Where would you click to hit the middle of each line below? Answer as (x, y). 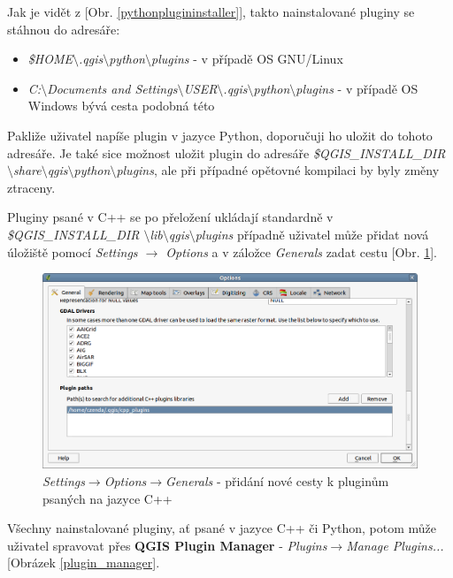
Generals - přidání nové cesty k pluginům (277, 481)
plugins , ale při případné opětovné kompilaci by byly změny (278, 170)
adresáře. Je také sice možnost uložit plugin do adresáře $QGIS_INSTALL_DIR (226, 152)
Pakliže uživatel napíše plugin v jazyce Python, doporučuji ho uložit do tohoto (220, 135)
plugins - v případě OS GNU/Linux (247, 59)
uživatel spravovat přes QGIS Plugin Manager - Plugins (167, 545)
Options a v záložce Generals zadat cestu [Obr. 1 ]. (301, 251)
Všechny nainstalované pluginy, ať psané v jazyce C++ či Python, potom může (222, 528)
